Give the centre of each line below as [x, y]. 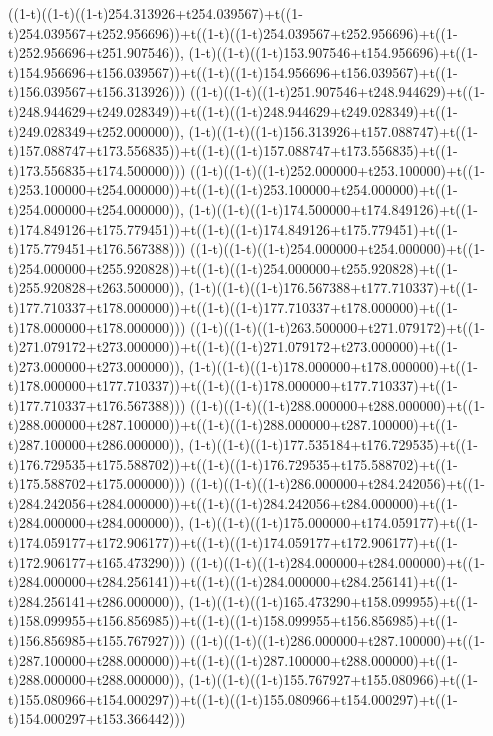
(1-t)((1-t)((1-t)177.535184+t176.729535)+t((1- [333, 444]
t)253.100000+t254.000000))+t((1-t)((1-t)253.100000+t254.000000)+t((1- [233, 189]
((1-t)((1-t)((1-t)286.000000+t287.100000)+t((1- [337, 640]
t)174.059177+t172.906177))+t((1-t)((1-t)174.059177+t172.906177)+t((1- [233, 542]
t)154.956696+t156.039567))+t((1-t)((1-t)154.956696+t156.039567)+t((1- [233, 71]
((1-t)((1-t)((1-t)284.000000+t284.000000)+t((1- [337, 561]
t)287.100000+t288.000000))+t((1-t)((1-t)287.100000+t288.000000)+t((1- [233, 659]
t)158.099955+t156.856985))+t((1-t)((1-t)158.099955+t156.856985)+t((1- [233, 620]
